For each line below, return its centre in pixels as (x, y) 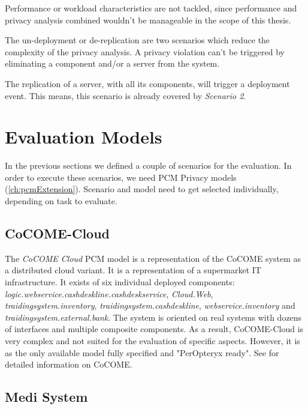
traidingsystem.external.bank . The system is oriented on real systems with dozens (153, 317)
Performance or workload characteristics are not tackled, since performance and (151, 8)
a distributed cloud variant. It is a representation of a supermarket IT (133, 270)
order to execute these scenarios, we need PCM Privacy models (121, 177)
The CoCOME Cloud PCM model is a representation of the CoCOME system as (153, 258)
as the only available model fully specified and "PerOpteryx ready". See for (142, 352)
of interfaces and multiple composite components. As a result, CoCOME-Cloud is (154, 329)
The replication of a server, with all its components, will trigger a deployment (147, 83)
